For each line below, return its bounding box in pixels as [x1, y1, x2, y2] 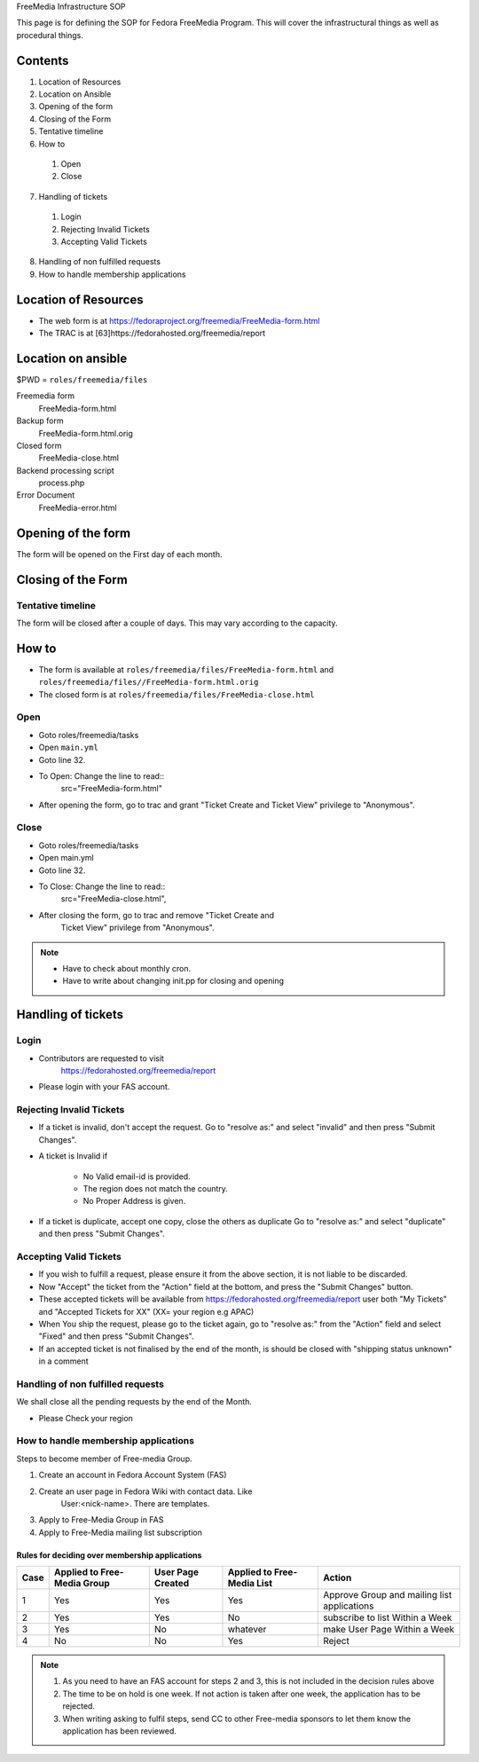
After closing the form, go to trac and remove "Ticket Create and [38, 909, 275, 920]
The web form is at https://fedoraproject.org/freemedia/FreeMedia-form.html [38, 315, 320, 326]
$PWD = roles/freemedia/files [16, 374, 148, 385]
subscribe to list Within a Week [322, 1611, 452, 1624]
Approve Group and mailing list [322, 1589, 452, 1601]
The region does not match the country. [82, 1184, 228, 1194]
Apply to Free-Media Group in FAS [38, 1514, 164, 1525]
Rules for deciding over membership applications [16, 1549, 202, 1561]
